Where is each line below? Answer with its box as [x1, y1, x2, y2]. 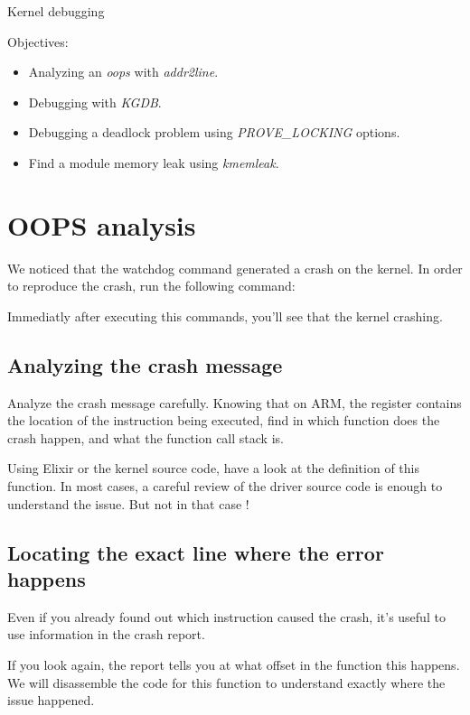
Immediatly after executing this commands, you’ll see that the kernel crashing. [7, 306, 443, 325]
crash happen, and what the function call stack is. [7, 428, 284, 447]
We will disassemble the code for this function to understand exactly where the [7, 673, 446, 692]
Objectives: [7, 32, 69, 51]
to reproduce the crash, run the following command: [7, 276, 296, 295]
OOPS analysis [7, 206, 196, 243]
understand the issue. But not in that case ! [7, 494, 249, 513]
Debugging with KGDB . [28, 92, 162, 111]
